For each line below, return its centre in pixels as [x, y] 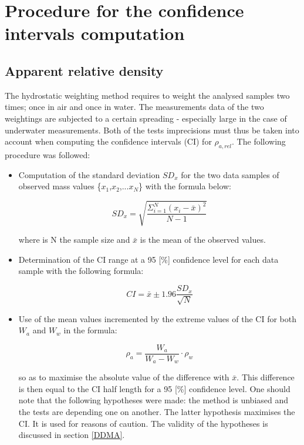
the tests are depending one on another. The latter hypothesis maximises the [157, 411]
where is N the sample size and [74, 240]
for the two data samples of [230, 174]
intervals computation [95, 33]
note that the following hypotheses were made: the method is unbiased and [153, 400]
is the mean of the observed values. [203, 240]
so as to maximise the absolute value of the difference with [124, 377]
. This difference [266, 377]
